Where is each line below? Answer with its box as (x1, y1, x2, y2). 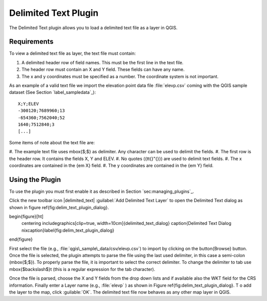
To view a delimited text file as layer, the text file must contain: (9, 50, 136, 56)
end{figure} (9, 236, 33, 242)
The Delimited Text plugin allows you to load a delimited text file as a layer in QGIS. (9, 25, 178, 31)
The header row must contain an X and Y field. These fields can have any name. (21, 67, 185, 73)
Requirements (9, 38, 54, 46)
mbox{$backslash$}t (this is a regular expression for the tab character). (9, 266, 155, 272)
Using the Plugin (9, 175, 61, 184)
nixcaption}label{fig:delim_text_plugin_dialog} (21, 227, 115, 233)
